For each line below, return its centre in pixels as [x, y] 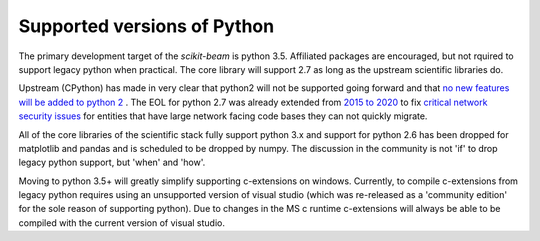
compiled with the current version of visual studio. [121, 222]
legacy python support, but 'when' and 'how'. [112, 162]
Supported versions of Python [146, 26]
